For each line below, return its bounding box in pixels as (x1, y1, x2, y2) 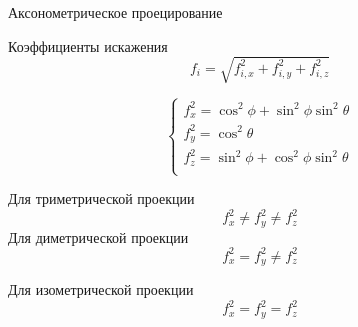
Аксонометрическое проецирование (8, 2, 223, 22)
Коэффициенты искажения (8, 35, 168, 56)
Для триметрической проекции (8, 188, 195, 209)
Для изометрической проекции (8, 279, 194, 300)
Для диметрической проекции (8, 226, 189, 247)
